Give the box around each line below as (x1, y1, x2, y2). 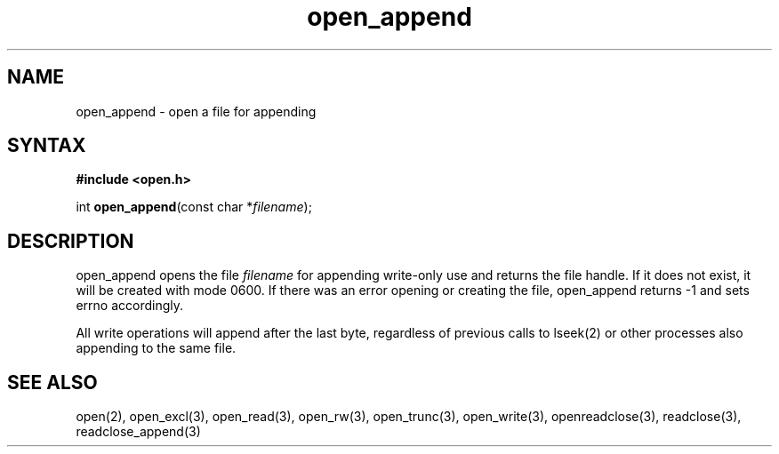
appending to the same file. (76, 340, 237, 356)
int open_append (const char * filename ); (76, 199, 312, 215)
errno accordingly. (76, 298, 183, 314)
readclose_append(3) (76, 424, 201, 440)
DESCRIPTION (7, 229, 134, 252)
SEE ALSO (7, 370, 98, 394)
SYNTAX (7, 134, 86, 157)
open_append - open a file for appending (76, 103, 317, 119)
